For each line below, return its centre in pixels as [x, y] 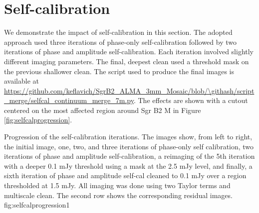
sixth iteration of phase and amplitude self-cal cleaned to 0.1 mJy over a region [125, 175]
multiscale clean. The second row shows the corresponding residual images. [118, 195]
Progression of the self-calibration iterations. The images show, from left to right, [128, 137]
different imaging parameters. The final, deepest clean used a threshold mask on [127, 61]
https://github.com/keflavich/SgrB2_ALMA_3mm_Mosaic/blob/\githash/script [129, 90]
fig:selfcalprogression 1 [37, 205]
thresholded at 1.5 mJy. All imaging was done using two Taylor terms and [117, 185]
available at [21, 81]
